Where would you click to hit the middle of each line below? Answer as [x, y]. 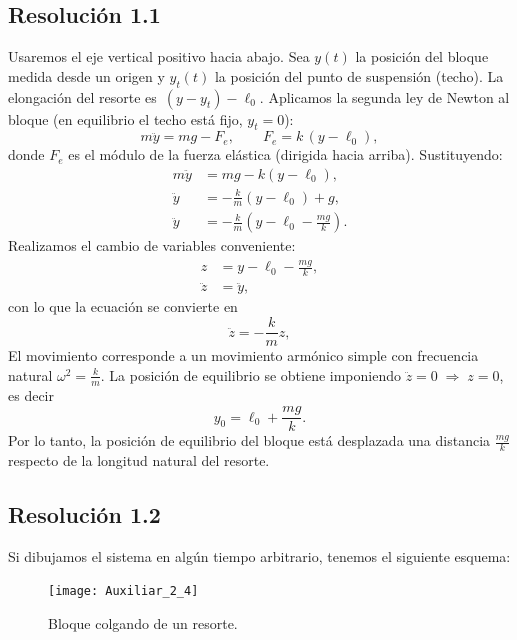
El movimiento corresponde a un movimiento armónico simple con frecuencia [243, 355]
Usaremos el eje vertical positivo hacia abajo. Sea [159, 56]
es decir [31, 394]
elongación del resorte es [82, 96]
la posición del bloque [422, 56]
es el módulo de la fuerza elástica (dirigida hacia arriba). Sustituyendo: [285, 154]
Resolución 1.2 [84, 513]
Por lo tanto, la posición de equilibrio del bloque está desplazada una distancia [249, 440]
